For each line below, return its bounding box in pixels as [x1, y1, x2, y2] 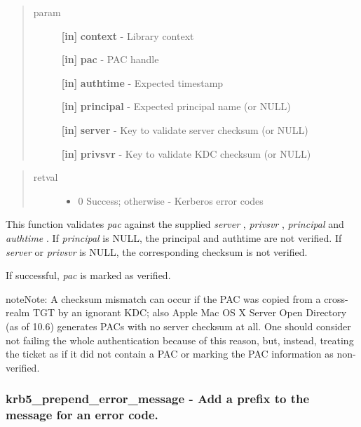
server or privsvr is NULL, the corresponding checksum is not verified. [6, 244, 308, 259]
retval [33, 170, 58, 184]
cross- [324, 291, 348, 306]
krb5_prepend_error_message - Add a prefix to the [6, 390, 310, 407]
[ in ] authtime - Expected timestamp [61, 75, 224, 90]
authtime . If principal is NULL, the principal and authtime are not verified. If [6, 230, 342, 245]
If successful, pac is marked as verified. [6, 268, 171, 283]
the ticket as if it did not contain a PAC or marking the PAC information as [6, 346, 334, 361]
